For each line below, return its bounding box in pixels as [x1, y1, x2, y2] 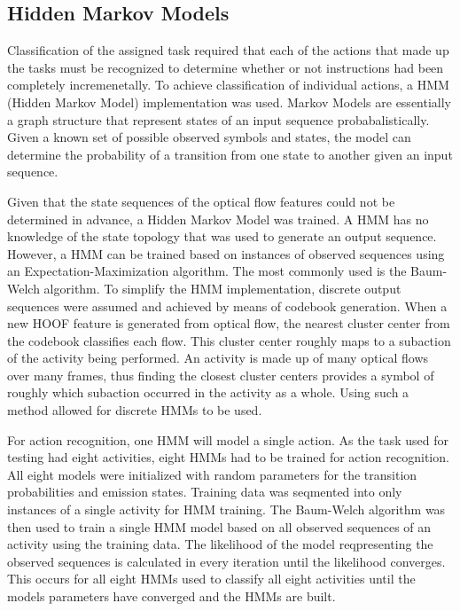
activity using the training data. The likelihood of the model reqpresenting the [7, 535, 433, 553]
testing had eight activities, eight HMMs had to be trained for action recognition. [7, 448, 449, 466]
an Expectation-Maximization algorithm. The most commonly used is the [7, 262, 407, 280]
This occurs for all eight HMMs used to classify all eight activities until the [7, 569, 416, 588]
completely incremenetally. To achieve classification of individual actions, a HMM [7, 75, 449, 94]
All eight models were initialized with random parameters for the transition [7, 465, 417, 483]
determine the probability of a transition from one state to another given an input [7, 145, 453, 163]
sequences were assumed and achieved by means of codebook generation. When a [7, 296, 448, 315]
